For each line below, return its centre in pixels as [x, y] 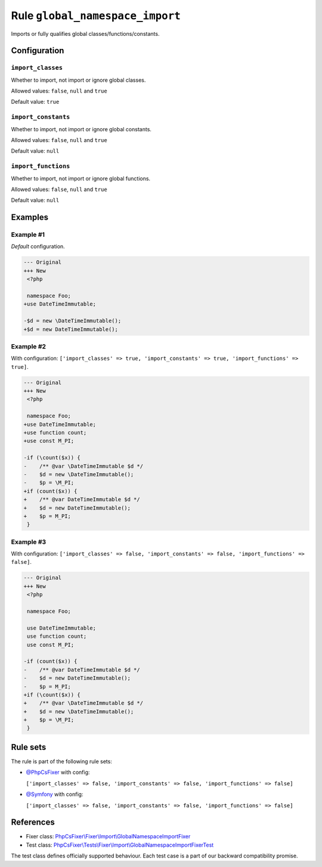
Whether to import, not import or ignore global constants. [81, 129]
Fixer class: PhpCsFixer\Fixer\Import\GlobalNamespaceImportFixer [108, 837]
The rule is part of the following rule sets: [62, 761]
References [33, 823]
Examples [30, 217]
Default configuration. [38, 246]
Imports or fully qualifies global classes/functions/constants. [85, 33]
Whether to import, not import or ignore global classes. [78, 80]
